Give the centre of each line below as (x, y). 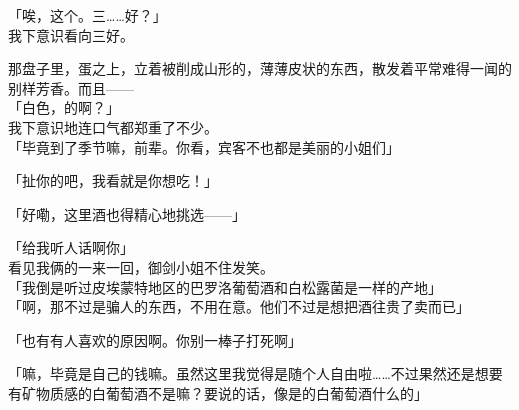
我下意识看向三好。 (71, 34)
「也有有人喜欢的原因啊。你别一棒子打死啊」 (155, 339)
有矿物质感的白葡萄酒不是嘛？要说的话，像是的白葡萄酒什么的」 (218, 392)
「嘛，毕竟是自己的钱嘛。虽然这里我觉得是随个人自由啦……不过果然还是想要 (255, 373)
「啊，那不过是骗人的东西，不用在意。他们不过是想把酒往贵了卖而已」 (239, 306)
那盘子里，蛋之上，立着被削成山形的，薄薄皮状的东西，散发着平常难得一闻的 (260, 68)
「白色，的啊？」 (64, 107)
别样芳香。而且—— (71, 87)
